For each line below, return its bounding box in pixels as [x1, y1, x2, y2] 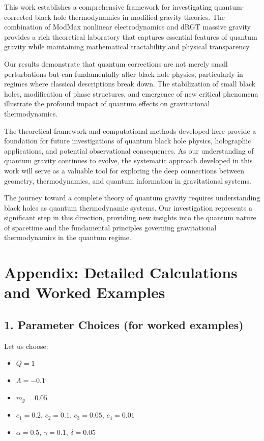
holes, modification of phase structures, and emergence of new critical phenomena [4, 88, 258, 99]
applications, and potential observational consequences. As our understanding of [4, 145, 254, 156]
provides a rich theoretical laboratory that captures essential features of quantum [4, 31, 257, 42]
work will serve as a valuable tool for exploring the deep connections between [4, 165, 245, 175]
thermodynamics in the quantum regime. [4, 232, 131, 243]
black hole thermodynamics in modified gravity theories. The [35, 11, 225, 22]
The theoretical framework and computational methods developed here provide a [4, 125, 256, 136]
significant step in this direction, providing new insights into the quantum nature [4, 212, 256, 223]
